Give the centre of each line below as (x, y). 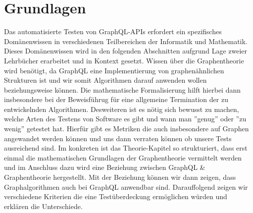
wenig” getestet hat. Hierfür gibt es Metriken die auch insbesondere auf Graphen (126, 129)
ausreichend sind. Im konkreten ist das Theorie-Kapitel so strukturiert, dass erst (126, 148)
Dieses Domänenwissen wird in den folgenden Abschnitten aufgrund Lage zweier (126, 51)
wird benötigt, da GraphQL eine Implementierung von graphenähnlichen (114, 70)
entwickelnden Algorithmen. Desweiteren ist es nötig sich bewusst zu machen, (122, 109)
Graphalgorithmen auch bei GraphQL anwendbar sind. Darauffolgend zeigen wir (126, 186)
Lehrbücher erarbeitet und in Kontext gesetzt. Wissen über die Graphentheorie (124, 60)
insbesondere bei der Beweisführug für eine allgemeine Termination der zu (116, 99)
